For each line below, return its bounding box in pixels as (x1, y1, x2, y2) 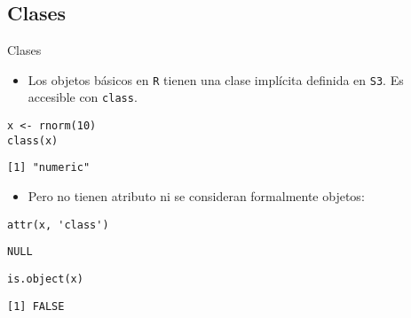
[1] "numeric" (7, 161, 91, 175)
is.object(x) (7, 272, 83, 285)
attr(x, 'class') (7, 218, 109, 231)
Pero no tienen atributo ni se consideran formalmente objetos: (28, 187, 365, 206)
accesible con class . (28, 88, 138, 106)
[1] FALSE (7, 299, 65, 313)
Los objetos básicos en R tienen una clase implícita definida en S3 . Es (28, 70, 404, 89)
